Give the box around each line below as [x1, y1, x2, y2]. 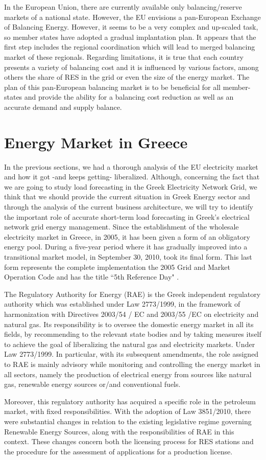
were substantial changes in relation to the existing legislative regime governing [4, 416, 252, 426]
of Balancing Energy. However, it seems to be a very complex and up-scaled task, [4, 21, 258, 32]
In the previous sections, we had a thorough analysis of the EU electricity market [4, 161, 258, 172]
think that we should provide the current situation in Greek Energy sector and [4, 191, 250, 202]
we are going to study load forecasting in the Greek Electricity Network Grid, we [4, 181, 257, 192]
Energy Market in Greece [4, 131, 188, 152]
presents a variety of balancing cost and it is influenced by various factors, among [4, 61, 259, 72]
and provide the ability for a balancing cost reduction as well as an [24, 91, 234, 102]
